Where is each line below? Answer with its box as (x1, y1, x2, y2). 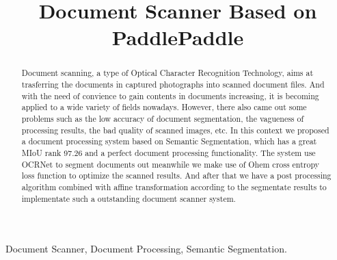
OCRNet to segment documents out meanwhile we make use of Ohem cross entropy (21, 158, 319, 170)
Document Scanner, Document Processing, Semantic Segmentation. (5, 242, 287, 256)
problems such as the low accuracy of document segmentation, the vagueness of (21, 112, 304, 124)
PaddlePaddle (111, 23, 244, 51)
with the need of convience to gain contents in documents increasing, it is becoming (21, 90, 319, 101)
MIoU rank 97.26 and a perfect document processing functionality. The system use (21, 146, 316, 158)
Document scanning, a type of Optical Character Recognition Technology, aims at (21, 67, 314, 79)
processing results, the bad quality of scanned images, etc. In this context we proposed (21, 124, 329, 135)
